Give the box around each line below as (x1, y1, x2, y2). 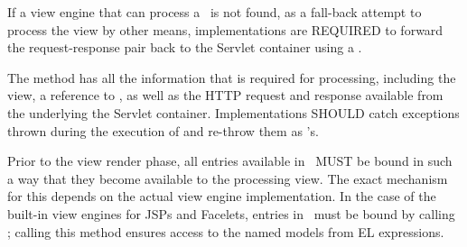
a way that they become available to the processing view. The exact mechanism (7, 169, 448, 188)
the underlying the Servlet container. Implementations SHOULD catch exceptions (7, 103, 460, 122)
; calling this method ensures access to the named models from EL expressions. (7, 222, 444, 241)
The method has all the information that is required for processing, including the (7, 68, 456, 87)
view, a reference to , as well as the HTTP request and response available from (7, 86, 444, 105)
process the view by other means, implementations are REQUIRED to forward (7, 20, 444, 39)
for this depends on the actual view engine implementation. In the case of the (7, 187, 436, 206)
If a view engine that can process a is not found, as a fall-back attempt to (7, 3, 422, 21)
